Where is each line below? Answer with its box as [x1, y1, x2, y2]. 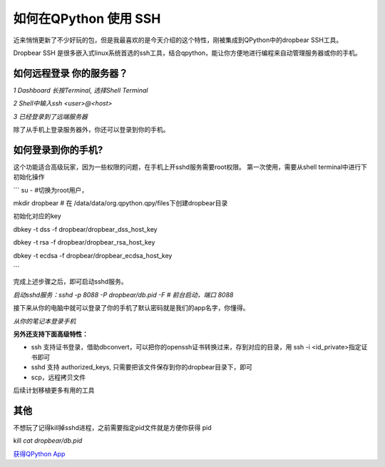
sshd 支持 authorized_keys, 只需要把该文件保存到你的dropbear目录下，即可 [31, 363, 252, 371]
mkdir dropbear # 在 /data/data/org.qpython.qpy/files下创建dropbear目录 [13, 199, 228, 207]
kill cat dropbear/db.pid [13, 436, 83, 445]
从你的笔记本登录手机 [13, 317, 76, 325]
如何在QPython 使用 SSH [13, 11, 161, 26]
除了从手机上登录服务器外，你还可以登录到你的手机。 [13, 125, 170, 134]
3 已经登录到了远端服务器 [13, 112, 88, 120]
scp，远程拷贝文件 [31, 373, 86, 381]
